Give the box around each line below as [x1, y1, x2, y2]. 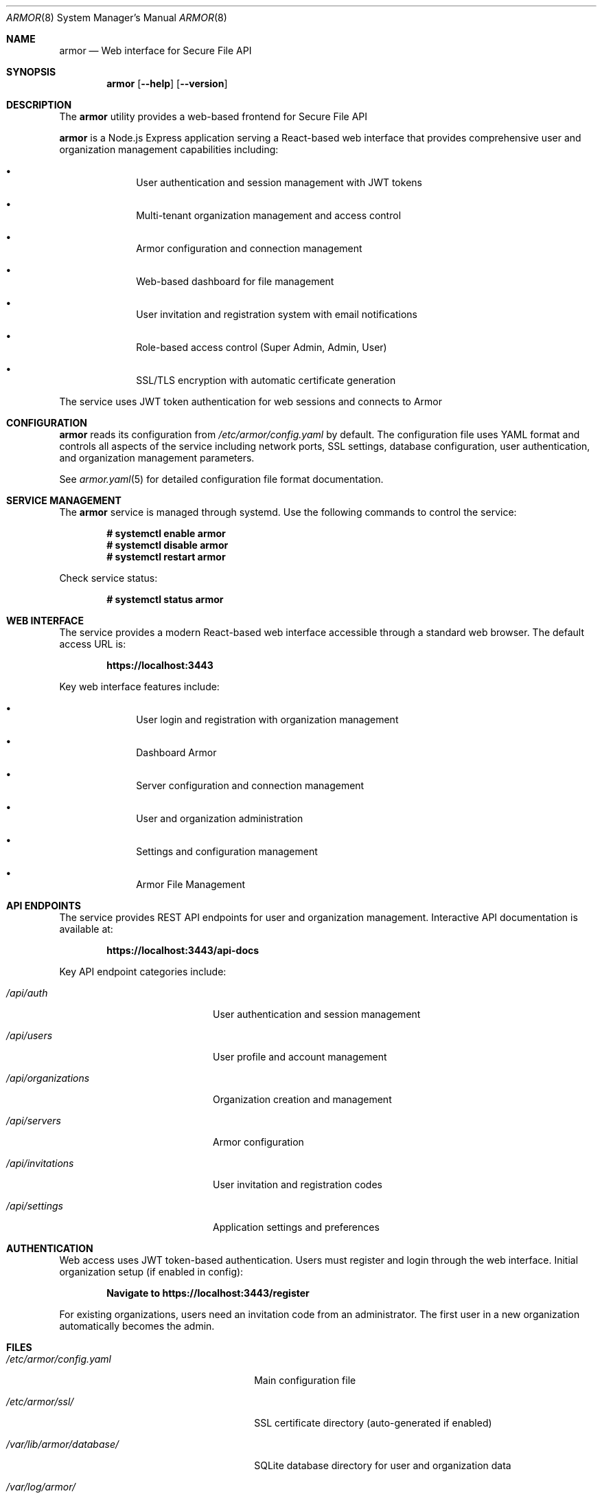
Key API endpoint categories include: [59, 966, 227, 977]
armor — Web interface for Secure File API [59, 45, 252, 56]
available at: [59, 923, 113, 935]
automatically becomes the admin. [59, 1320, 215, 1332]
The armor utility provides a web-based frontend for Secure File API [59, 111, 368, 122]
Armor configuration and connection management [136, 242, 362, 254]
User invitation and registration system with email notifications [136, 308, 417, 320]
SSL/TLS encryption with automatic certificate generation [136, 374, 396, 386]
